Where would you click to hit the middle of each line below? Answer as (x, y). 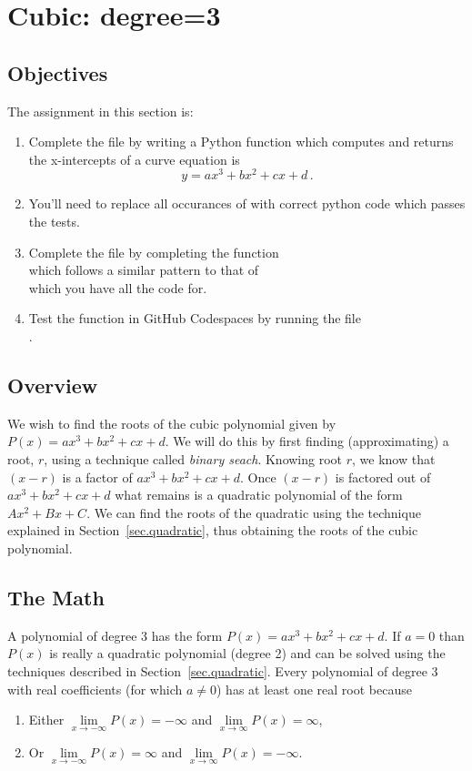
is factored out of (383, 477)
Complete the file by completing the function (154, 252)
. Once (258, 477)
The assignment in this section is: (100, 111)
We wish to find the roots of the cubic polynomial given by (172, 423)
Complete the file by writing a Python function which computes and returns (241, 142)
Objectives (58, 72)
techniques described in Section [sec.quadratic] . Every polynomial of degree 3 (223, 670)
